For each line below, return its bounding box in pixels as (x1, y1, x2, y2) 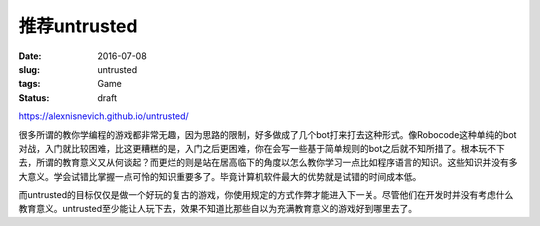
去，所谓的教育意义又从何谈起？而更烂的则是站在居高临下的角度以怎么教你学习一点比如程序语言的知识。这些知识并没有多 (18, 156, 518, 169)
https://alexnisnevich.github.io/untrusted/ (18, 110, 189, 122)
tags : (18, 78, 41, 90)
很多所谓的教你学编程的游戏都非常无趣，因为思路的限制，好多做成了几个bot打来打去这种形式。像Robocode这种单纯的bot (18, 128, 517, 140)
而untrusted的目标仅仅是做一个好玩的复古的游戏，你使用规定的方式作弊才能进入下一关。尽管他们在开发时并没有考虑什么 (18, 189, 514, 201)
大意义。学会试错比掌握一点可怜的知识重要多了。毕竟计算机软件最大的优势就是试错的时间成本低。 (18, 170, 422, 182)
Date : (18, 50, 42, 62)
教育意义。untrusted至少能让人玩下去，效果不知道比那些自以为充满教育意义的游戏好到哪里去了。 (18, 203, 418, 215)
